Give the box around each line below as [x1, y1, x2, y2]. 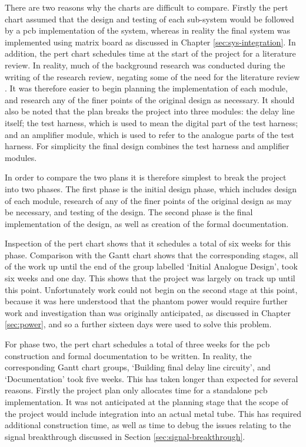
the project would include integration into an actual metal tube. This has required [5, 407, 301, 419]
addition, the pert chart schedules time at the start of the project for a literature [5, 47, 296, 60]
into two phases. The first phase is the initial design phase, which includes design [5, 182, 297, 195]
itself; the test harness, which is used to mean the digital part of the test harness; [5, 116, 298, 129]
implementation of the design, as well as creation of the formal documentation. [5, 217, 289, 229]
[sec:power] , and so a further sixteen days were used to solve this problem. [5, 318, 272, 330]
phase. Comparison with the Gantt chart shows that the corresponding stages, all [5, 248, 298, 261]
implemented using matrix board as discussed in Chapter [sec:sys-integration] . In [5, 35, 296, 48]
